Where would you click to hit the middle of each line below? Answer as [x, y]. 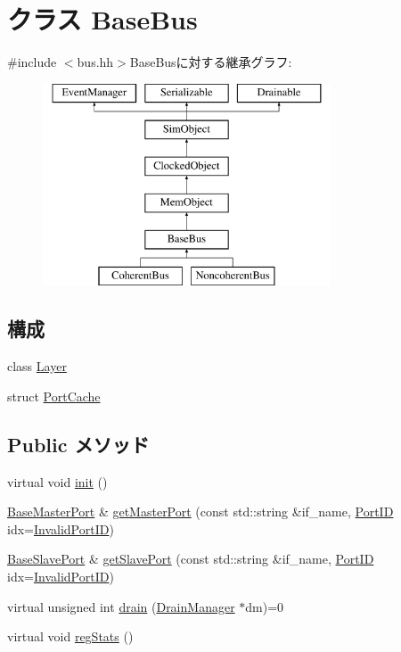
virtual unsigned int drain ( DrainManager [121, 606]
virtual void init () [57, 481]
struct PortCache [54, 396]
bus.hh [95, 62]
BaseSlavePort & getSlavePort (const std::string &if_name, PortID [191, 559]
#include [32, 62]
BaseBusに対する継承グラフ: [211, 62]
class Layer [37, 366]
